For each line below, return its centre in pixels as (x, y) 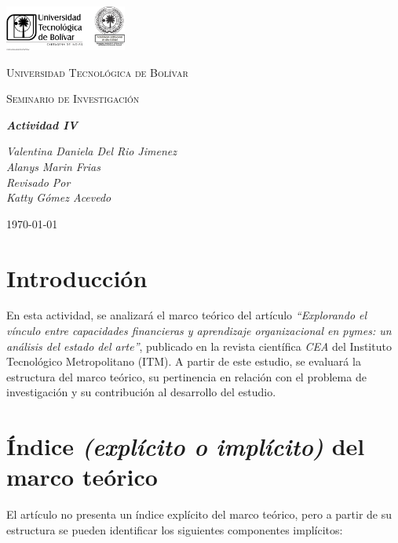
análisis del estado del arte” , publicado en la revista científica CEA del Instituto (199, 346)
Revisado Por (38, 182)
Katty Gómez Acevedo (59, 197)
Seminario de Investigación (73, 98)
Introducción (77, 277)
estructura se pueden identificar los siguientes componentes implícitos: (175, 529)
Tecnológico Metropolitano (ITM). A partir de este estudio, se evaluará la (184, 361)
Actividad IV (42, 124)
